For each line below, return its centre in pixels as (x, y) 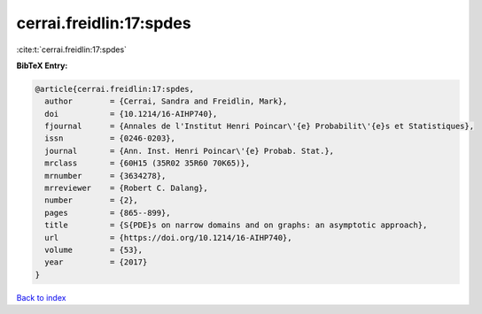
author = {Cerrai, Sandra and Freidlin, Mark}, (166, 101)
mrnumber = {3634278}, (105, 176)
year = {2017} (96, 262)
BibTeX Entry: (42, 65)
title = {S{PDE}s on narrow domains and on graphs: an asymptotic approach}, (236, 225)
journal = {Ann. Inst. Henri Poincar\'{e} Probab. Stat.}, (190, 151)
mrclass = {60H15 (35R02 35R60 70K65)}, (148, 163)
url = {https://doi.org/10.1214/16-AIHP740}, (168, 237)
